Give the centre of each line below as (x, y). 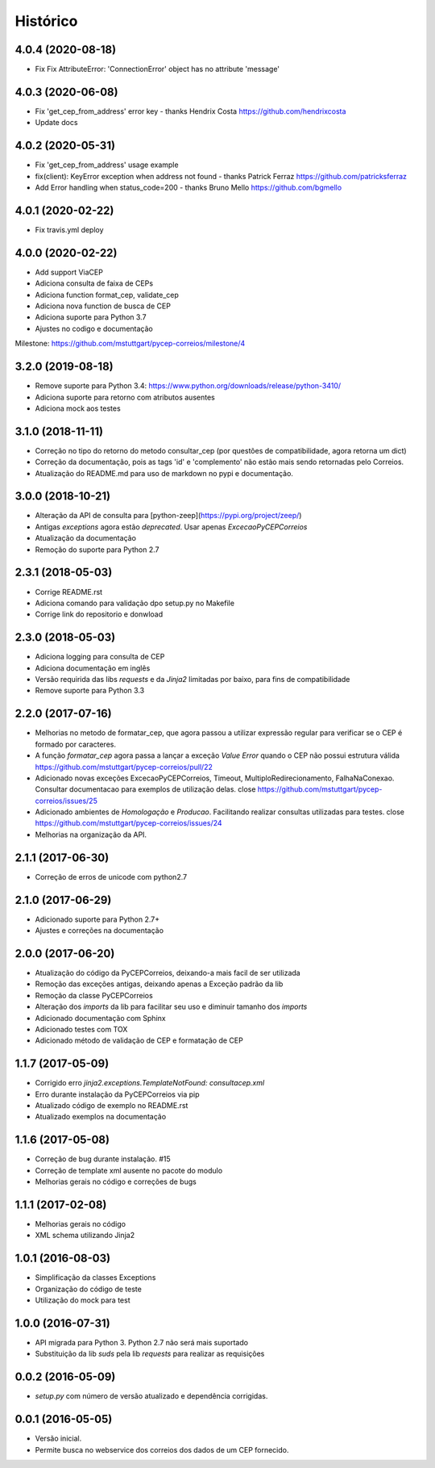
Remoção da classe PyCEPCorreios (94, 995)
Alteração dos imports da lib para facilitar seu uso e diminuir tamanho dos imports (171, 1007)
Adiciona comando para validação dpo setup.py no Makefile (135, 603)
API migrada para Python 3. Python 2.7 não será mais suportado (142, 1342)
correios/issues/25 (66, 801)
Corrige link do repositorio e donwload (99, 614)
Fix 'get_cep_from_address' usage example (107, 165)
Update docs (56, 123)
